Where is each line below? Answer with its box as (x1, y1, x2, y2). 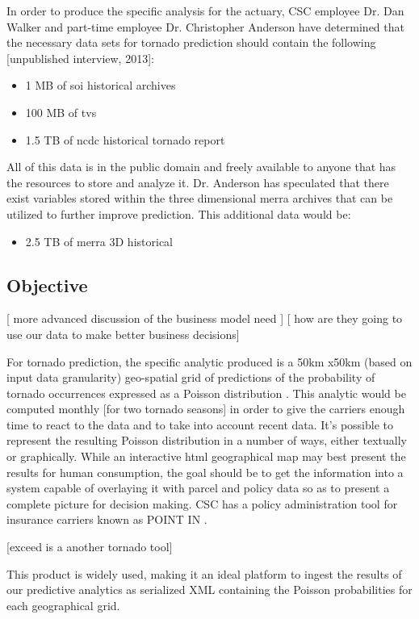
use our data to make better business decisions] (6, 325, 240, 342)
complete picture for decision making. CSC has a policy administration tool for (6, 495, 398, 512)
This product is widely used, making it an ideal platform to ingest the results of (6, 565, 402, 582)
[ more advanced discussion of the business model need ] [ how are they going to (6, 310, 403, 327)
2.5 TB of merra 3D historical (25, 232, 173, 249)
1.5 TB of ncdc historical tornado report (25, 131, 225, 148)
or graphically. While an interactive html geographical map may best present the (6, 448, 406, 465)
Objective (6, 272, 88, 297)
